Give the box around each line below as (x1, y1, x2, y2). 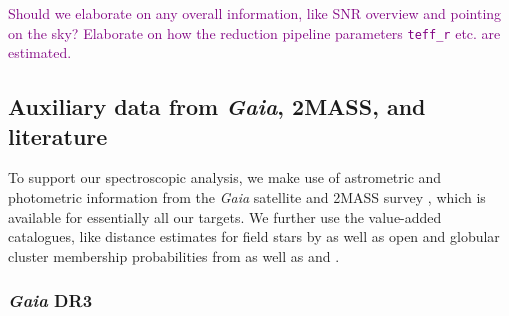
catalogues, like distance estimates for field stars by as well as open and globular (8, 226, 500, 247)
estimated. (8, 42, 72, 63)
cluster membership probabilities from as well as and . (8, 245, 340, 266)
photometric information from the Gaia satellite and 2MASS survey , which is (8, 187, 486, 208)
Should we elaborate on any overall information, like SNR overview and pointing (8, 3, 502, 23)
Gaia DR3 (8, 288, 93, 313)
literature (8, 120, 108, 151)
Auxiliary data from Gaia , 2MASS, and (8, 91, 426, 122)
